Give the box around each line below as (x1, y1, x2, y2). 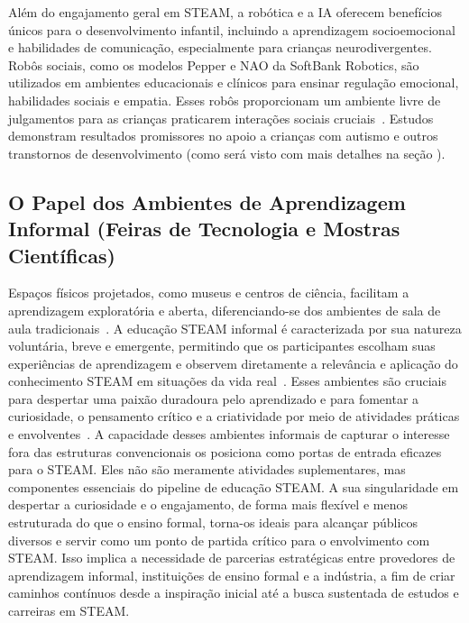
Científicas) (8, 241, 115, 269)
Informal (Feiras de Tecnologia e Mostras (8, 215, 400, 243)
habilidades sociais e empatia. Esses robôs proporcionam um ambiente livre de (8, 90, 441, 109)
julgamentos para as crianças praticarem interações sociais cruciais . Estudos (8, 108, 434, 127)
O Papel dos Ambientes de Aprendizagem (8, 188, 406, 215)
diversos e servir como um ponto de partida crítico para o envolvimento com (8, 530, 430, 549)
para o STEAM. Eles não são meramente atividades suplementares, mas (8, 460, 406, 479)
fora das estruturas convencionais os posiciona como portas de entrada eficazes (8, 442, 442, 461)
